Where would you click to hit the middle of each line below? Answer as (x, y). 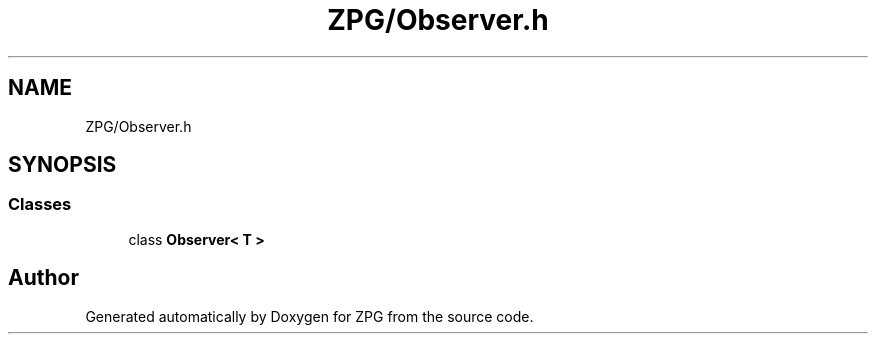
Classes (40, 204)
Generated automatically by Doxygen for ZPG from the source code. (309, 316)
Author (43, 278)
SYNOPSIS (62, 165)
